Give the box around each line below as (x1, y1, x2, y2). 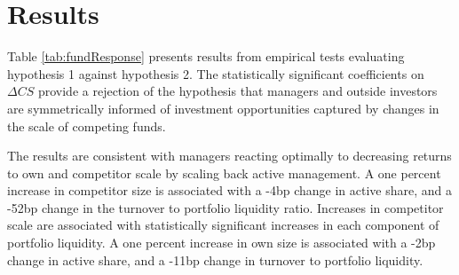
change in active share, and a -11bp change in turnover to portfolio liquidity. (7, 250, 423, 269)
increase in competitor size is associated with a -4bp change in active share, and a (7, 181, 453, 200)
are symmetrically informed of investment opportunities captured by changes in (7, 98, 439, 117)
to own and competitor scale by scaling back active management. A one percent (7, 163, 441, 182)
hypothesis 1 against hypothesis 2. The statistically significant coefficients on (7, 64, 424, 82)
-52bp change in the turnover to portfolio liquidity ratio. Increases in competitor (7, 198, 444, 216)
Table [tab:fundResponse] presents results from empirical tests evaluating (7, 47, 405, 66)
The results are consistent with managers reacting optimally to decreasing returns (7, 146, 452, 165)
